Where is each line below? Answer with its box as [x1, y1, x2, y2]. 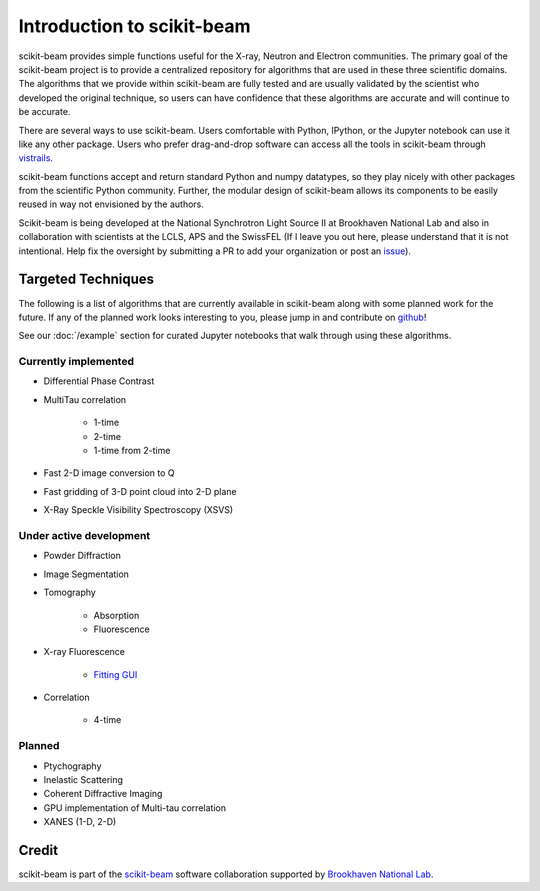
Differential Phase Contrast [43, 375, 155, 387]
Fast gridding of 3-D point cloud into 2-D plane [43, 485, 237, 497]
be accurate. [18, 106, 71, 118]
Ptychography [43, 760, 102, 772]
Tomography [43, 586, 97, 599]
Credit [18, 841, 59, 859]
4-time [93, 714, 122, 726]
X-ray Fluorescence [43, 646, 125, 658]
